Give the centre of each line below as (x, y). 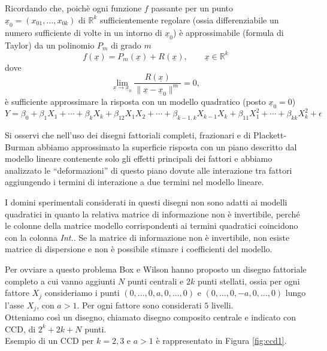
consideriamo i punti (82, 293)
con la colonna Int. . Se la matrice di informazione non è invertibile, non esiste (147, 237)
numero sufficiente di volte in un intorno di (84, 32)
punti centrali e (155, 281)
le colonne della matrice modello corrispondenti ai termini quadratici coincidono (152, 226)
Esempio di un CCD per (49, 341)
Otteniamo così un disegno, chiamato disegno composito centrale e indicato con (151, 317)
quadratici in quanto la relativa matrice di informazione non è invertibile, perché (152, 214)
